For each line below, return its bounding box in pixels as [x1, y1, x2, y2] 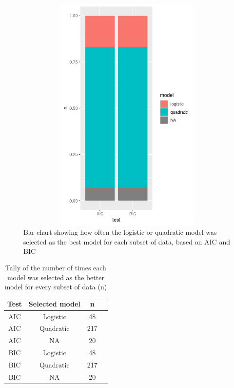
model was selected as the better [7, 272, 104, 282]
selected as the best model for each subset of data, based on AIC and [23, 236, 230, 246]
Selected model [28, 298, 80, 308]
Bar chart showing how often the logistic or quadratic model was [23, 227, 217, 237]
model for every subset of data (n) [4, 282, 107, 292]
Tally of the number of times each [5, 262, 106, 272]
